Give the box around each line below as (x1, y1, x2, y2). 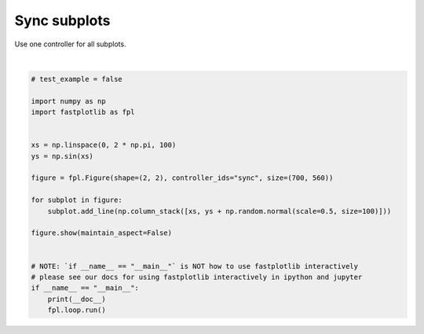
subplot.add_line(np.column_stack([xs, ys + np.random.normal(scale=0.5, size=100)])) (47, 207, 392, 215)
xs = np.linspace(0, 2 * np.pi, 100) (31, 141, 177, 149)
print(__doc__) (47, 295, 106, 303)
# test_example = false (31, 75, 123, 83)
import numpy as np (31, 97, 106, 105)
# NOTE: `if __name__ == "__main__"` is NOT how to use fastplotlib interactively (31, 262, 359, 270)
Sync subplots (14, 12, 111, 29)
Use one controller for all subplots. (14, 39, 126, 49)
